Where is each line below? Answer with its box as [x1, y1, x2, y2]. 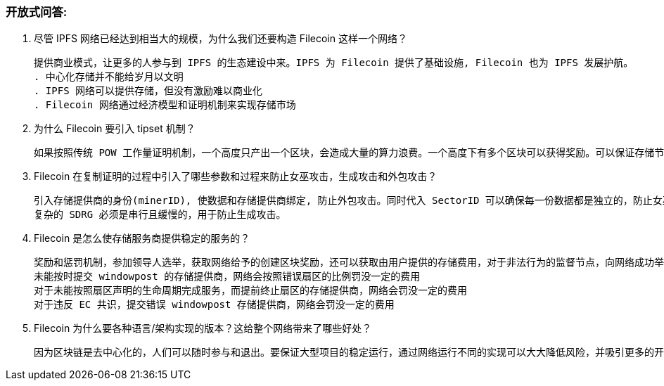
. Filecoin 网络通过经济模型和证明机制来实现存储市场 [34, 99, 296, 111]
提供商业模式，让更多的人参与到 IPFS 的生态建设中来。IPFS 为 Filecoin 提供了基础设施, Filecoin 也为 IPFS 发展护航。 [34, 57, 634, 69]
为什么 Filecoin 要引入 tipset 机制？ [34, 122, 196, 135]
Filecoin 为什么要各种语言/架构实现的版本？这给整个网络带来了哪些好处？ [34, 322, 372, 335]
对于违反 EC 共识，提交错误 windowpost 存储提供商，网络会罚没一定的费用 [34, 299, 395, 311]
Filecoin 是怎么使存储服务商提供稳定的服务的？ [34, 232, 250, 245]
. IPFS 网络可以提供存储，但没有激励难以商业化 [34, 85, 262, 97]
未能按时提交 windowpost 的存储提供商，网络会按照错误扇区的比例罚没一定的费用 [34, 271, 421, 283]
